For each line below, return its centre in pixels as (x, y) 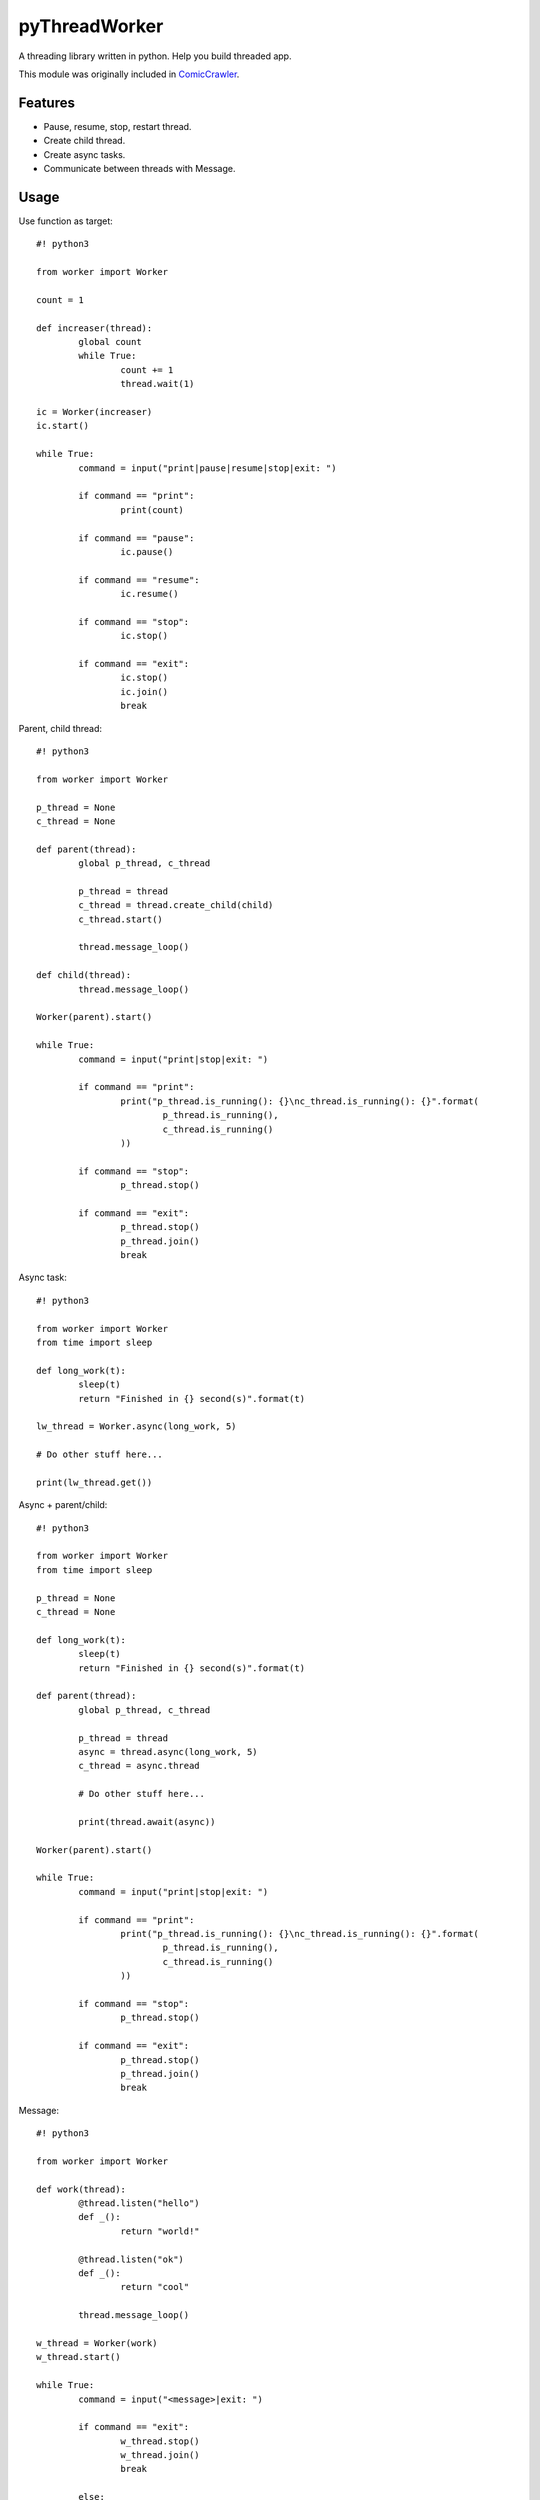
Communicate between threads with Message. (139, 169)
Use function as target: (66, 221)
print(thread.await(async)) (147, 1821)
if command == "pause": (136, 538)
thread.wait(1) (157, 384)
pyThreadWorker (91, 26)
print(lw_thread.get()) (94, 1482)
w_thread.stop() (160, 2441)
